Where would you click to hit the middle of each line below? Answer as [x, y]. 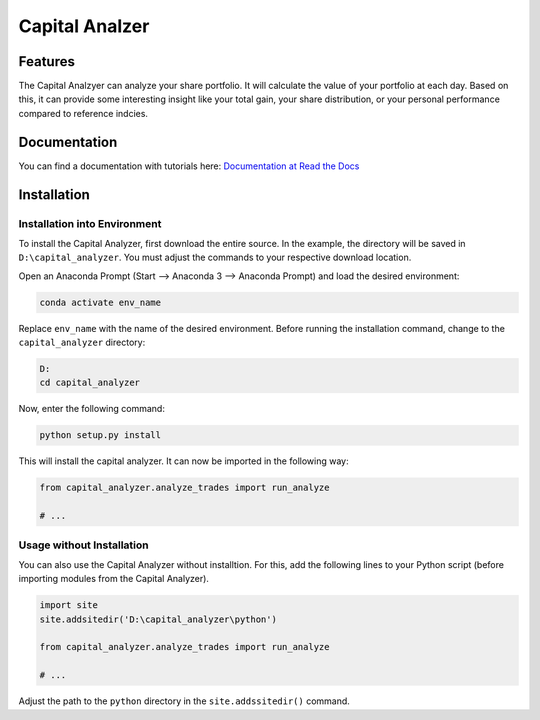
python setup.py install [100, 435]
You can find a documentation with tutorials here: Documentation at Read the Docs [189, 166]
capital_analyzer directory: [82, 342]
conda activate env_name [100, 302]
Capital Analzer [84, 26]
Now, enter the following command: [91, 409]
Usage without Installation [83, 545]
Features [46, 61]
